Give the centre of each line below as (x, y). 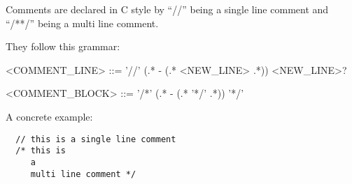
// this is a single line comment (96, 139)
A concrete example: (49, 116)
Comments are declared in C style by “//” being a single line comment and (167, 9)
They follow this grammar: (63, 46)
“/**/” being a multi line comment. (82, 23)
